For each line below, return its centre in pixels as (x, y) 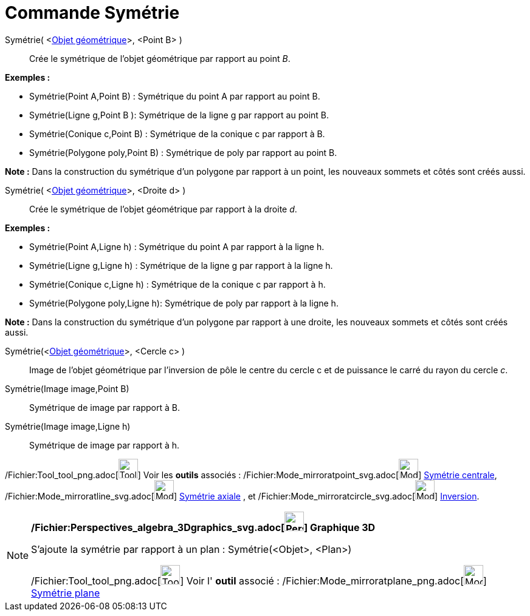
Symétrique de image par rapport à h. (105, 445)
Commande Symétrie (92, 13)
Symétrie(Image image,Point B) (67, 388)
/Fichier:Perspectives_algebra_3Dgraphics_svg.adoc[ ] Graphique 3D (203, 527)
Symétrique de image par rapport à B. (105, 407)
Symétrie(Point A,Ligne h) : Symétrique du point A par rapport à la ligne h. (177, 246)
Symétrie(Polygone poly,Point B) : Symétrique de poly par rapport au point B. (183, 152)
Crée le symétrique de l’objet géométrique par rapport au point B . (160, 58)
